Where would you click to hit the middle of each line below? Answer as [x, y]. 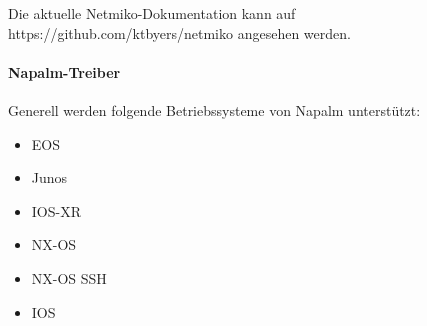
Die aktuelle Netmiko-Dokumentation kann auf [152, 13]
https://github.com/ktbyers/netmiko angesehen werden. [179, 32]
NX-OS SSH [69, 277]
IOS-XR [56, 210]
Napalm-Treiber [64, 71]
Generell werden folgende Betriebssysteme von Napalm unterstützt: [214, 109]
